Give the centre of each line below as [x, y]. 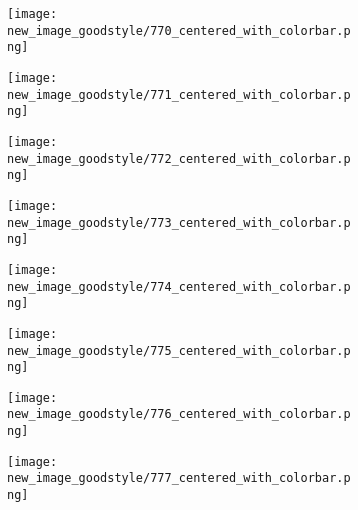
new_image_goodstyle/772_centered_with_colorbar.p [179, 158]
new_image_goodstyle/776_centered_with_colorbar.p [179, 414]
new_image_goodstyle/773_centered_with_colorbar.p [179, 222]
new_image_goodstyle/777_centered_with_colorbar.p [179, 478]
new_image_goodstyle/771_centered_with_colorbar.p [179, 94]
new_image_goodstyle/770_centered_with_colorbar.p [179, 30]
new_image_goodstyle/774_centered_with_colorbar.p [179, 286]
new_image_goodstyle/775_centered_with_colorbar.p [179, 350]
